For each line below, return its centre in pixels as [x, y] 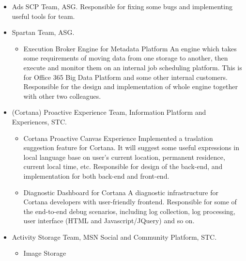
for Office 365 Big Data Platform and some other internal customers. [125, 77]
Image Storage [45, 253]
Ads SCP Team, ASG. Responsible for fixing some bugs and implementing [122, 6]
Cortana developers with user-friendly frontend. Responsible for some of [130, 202]
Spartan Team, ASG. [43, 32]
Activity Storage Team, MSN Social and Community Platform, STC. [114, 237]
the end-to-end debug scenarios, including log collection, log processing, [129, 211]
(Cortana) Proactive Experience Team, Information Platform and [109, 112]
